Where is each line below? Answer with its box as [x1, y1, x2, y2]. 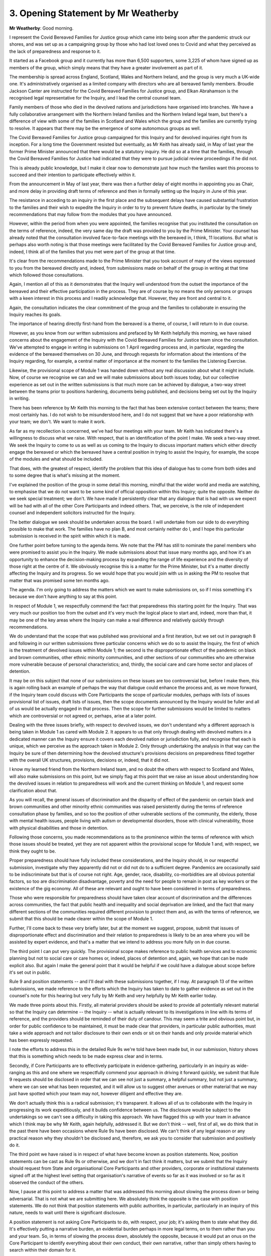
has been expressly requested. [9, 1037, 73, 1043]
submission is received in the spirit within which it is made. [9, 533, 130, 539]
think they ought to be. [9, 848, 56, 854]
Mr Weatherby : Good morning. [9, 25, 74, 31]
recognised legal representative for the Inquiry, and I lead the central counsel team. [9, 95, 182, 101]
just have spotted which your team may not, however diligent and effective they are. [9, 1091, 183, 1097]
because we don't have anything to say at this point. [9, 593, 117, 600]
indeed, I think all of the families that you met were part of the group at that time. [9, 249, 176, 255]
